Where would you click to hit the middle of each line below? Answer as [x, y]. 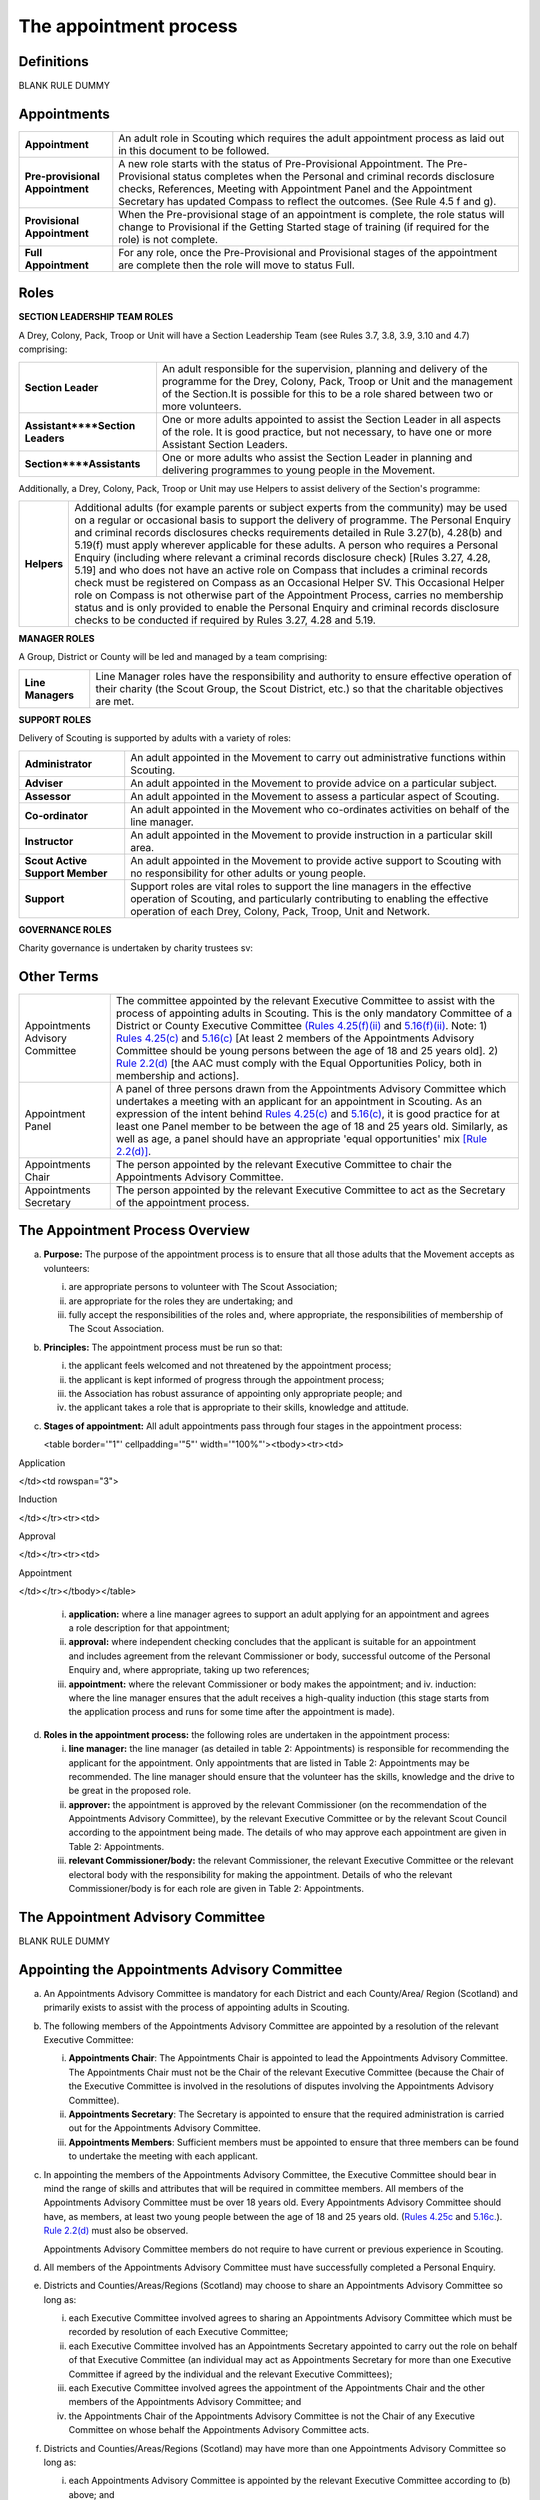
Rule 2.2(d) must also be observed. [116, 2231]
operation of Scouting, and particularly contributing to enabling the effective [309, 898]
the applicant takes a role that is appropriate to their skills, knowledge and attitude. [238, 1407]
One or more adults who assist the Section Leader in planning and [317, 457]
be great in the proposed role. [130, 1791]
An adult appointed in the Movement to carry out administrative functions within [318, 757]
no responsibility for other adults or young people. [248, 873]
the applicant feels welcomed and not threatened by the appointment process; [230, 1366]
